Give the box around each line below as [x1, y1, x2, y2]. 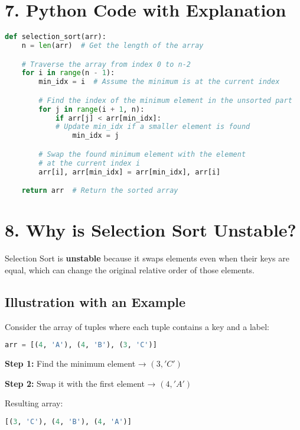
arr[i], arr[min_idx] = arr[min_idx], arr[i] [38, 167, 221, 176]
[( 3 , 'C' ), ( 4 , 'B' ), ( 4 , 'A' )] [5, 417, 132, 426]
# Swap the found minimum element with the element [38, 150, 246, 159]
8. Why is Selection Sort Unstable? [5, 218, 296, 242]
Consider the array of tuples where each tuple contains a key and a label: [5, 320, 269, 332]
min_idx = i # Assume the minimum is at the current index [38, 77, 280, 86]
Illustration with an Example [5, 292, 186, 311]
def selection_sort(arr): [5, 33, 106, 41]
